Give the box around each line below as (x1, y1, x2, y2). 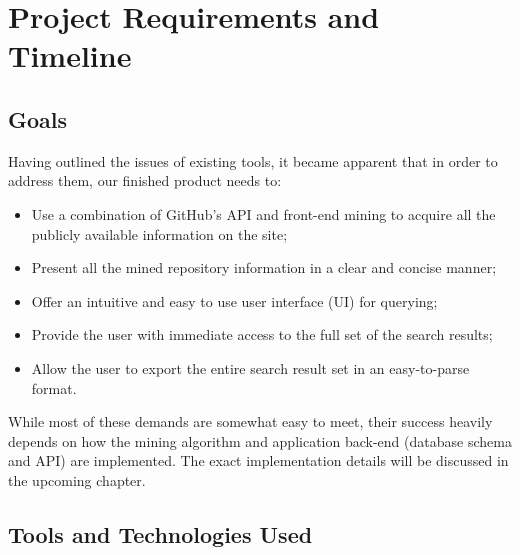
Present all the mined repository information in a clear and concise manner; (31, 257, 497, 278)
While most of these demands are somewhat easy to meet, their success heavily (8, 411, 493, 432)
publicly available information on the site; (31, 223, 288, 244)
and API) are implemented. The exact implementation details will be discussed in (8, 450, 509, 471)
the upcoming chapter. (8, 469, 146, 490)
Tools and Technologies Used (8, 518, 313, 549)
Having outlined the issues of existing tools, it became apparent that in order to (8, 150, 498, 171)
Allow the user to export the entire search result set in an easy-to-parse (31, 357, 470, 378)
